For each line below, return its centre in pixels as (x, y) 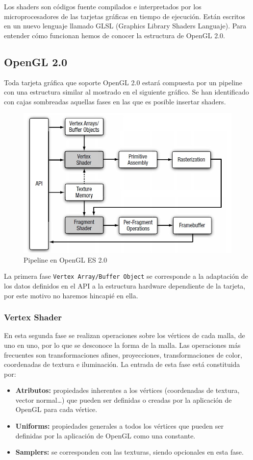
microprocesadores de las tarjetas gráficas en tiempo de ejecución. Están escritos (125, 16)
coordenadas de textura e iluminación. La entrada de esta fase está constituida (122, 364)
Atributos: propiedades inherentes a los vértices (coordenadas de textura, (127, 390)
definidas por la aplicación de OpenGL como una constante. (105, 435)
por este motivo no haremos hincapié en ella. (71, 295)
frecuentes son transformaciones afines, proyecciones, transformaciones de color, (123, 354)
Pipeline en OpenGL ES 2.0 (65, 259)
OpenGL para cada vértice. (56, 409)
